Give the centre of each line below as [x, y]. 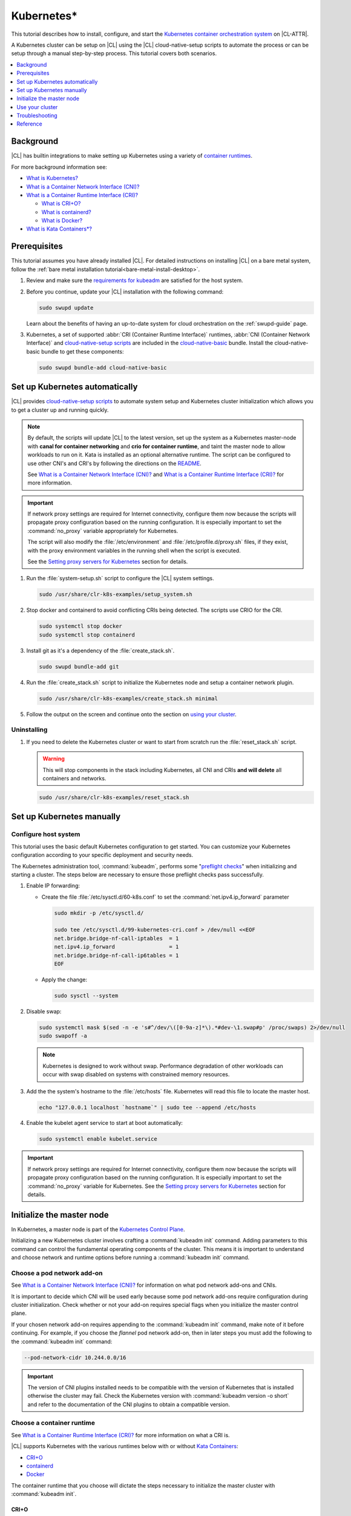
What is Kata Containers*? [59, 229]
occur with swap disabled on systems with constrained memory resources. [136, 1075]
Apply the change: [64, 980]
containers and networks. [74, 779]
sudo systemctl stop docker [80, 626]
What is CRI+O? [61, 204]
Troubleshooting [37, 116]
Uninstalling [29, 729]
